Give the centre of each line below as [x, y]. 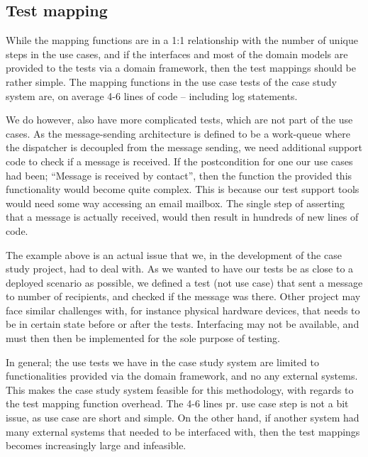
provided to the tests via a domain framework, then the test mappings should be [181, 68]
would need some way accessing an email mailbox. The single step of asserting [175, 203]
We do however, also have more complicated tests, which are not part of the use [179, 120]
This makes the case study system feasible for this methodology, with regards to [180, 389]
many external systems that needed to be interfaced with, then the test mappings [183, 431]
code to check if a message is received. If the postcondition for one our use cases [179, 161]
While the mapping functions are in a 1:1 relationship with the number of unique [182, 40]
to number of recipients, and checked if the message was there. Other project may [183, 296]
